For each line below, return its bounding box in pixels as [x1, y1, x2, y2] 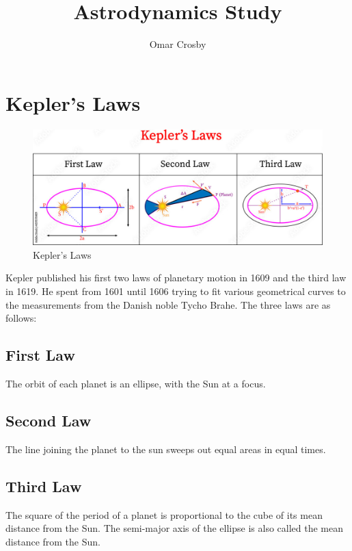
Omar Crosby [149, 37, 206, 51]
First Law [5, 344, 75, 366]
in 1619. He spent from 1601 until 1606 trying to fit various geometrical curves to [5, 284, 346, 298]
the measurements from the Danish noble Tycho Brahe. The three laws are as [5, 297, 331, 311]
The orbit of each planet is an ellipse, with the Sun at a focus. [5, 376, 266, 391]
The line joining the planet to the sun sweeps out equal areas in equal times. [5, 441, 326, 456]
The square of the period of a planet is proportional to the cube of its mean [5, 507, 323, 522]
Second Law [5, 410, 92, 431]
